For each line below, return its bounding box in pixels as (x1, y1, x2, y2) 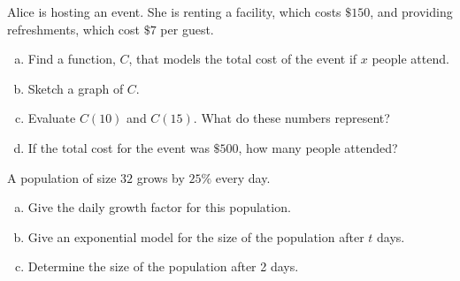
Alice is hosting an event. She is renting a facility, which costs (7, 3, 341, 20)
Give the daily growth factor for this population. (27, 198, 291, 216)
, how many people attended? (238, 138, 398, 156)
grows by (136, 168, 185, 186)
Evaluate (27, 109, 76, 127)
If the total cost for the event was (27, 138, 210, 156)
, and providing (370, 3, 453, 20)
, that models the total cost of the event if (128, 49, 357, 68)
